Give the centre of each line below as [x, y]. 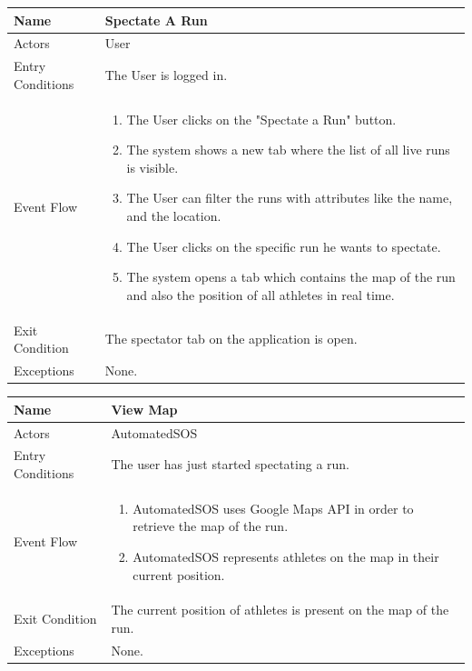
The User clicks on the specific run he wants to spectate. [284, 246]
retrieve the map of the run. [211, 526]
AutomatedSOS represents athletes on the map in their [286, 556]
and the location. [174, 215]
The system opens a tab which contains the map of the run [291, 277]
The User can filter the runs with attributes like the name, [290, 198]
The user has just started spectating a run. [231, 464]
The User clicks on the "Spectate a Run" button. [261, 119]
